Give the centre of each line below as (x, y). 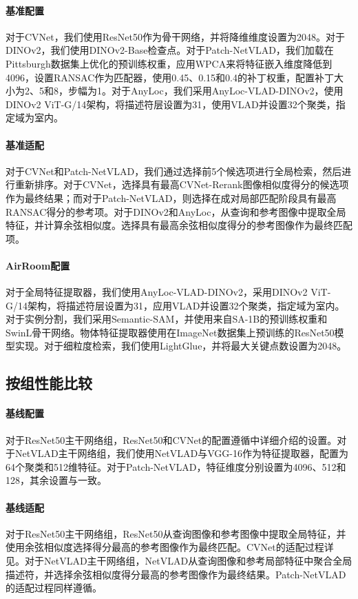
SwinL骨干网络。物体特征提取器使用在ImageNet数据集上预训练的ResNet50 (170, 332)
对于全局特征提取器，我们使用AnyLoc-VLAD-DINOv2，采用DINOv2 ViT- (168, 292)
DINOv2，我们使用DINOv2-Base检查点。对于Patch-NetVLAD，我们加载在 (170, 50)
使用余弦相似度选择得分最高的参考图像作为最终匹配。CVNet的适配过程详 (170, 547)
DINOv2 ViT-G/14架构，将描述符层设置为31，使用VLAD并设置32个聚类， (171, 104)
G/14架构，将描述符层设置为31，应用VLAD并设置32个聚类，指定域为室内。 (175, 305)
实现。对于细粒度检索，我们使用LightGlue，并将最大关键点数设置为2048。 (181, 346)
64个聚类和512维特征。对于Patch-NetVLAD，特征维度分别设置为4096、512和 (176, 466)
